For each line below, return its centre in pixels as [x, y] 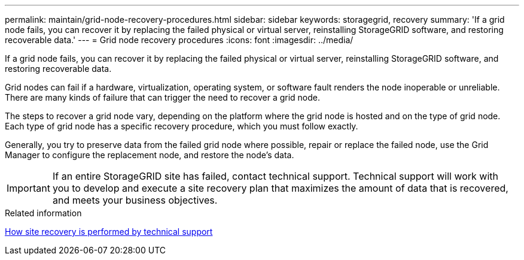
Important [28, 188]
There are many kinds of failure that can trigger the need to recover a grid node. [163, 97]
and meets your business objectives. [135, 200]
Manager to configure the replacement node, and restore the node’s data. [150, 155]
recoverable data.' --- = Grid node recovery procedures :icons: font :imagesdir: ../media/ [179, 40]
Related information [43, 213]
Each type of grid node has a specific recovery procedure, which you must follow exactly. [182, 126]
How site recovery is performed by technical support [109, 232]
